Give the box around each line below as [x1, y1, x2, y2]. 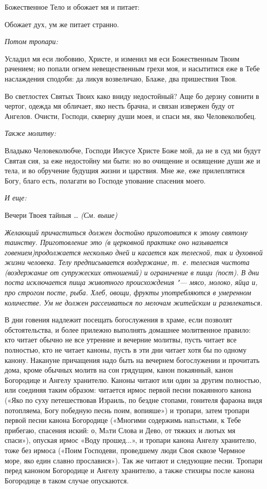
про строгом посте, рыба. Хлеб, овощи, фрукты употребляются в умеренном [5, 287, 251, 298]
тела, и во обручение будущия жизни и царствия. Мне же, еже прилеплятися [5, 165, 245, 176]
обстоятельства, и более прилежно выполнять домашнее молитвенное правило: [5, 324, 251, 335]
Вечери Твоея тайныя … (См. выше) [5, 209, 117, 220]
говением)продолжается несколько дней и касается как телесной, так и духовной [5, 247, 263, 257]
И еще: [5, 192, 27, 203]
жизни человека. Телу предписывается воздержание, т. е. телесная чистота [5, 257, 250, 268]
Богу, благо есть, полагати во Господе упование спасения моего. [5, 175, 206, 186]
